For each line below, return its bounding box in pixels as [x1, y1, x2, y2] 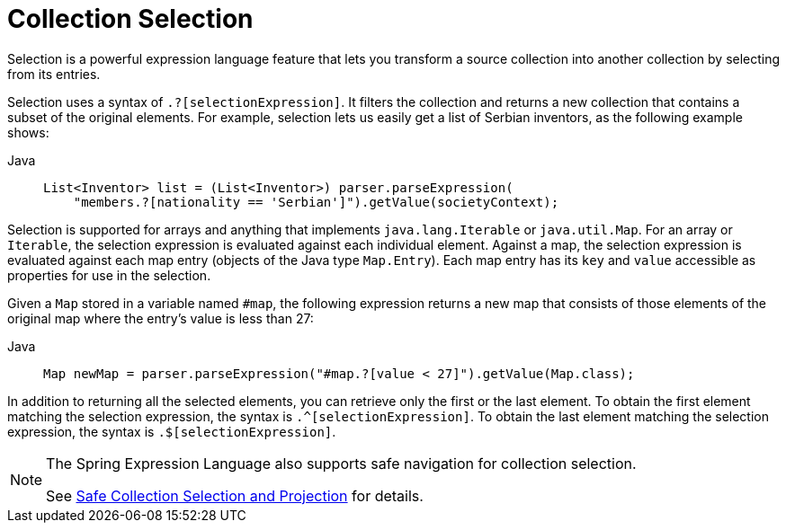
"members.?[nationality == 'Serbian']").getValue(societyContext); [73, 194, 559, 209]
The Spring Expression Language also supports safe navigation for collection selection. [46, 454, 637, 473]
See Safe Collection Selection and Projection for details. [46, 486, 424, 505]
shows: [7, 124, 49, 140]
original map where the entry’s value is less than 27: [7, 310, 314, 326]
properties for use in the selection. [7, 267, 211, 283]
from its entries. [7, 66, 101, 82]
